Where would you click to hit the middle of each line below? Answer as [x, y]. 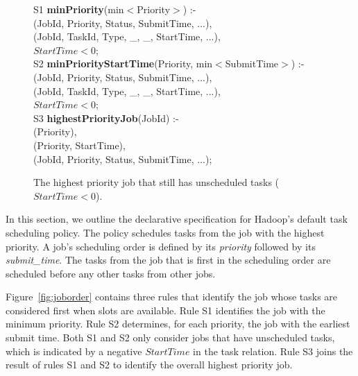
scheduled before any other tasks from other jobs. [111, 273]
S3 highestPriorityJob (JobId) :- [106, 118]
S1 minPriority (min [79, 9]
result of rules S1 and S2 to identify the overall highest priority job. [149, 365]
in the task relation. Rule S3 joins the [273, 351]
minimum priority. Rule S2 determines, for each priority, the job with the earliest [178, 324]
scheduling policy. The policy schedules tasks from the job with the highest [165, 232]
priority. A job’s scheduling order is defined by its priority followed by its [161, 246]
